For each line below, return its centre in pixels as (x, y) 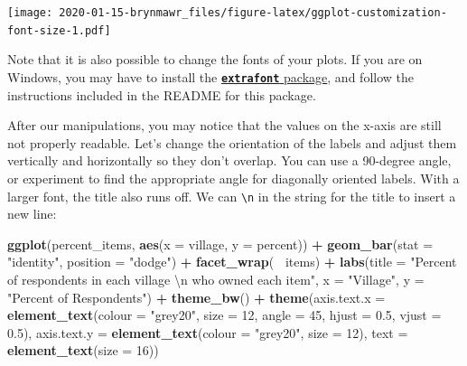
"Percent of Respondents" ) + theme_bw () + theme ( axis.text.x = (196, 297)
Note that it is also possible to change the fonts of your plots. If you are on (215, 59)
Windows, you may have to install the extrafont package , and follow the (210, 76)
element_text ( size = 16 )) (83, 350)
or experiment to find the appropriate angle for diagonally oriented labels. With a (233, 178)
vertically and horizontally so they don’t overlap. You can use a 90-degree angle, (229, 160)
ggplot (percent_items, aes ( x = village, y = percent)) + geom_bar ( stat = (220, 244)
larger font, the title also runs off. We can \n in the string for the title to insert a (232, 196)
